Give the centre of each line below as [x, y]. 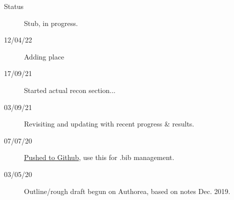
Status [14, 6]
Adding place [44, 56]
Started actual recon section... [70, 90]
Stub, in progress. [51, 23]
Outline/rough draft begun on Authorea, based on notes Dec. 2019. [127, 191]
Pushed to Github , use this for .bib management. [99, 157]
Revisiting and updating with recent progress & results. [109, 124]
